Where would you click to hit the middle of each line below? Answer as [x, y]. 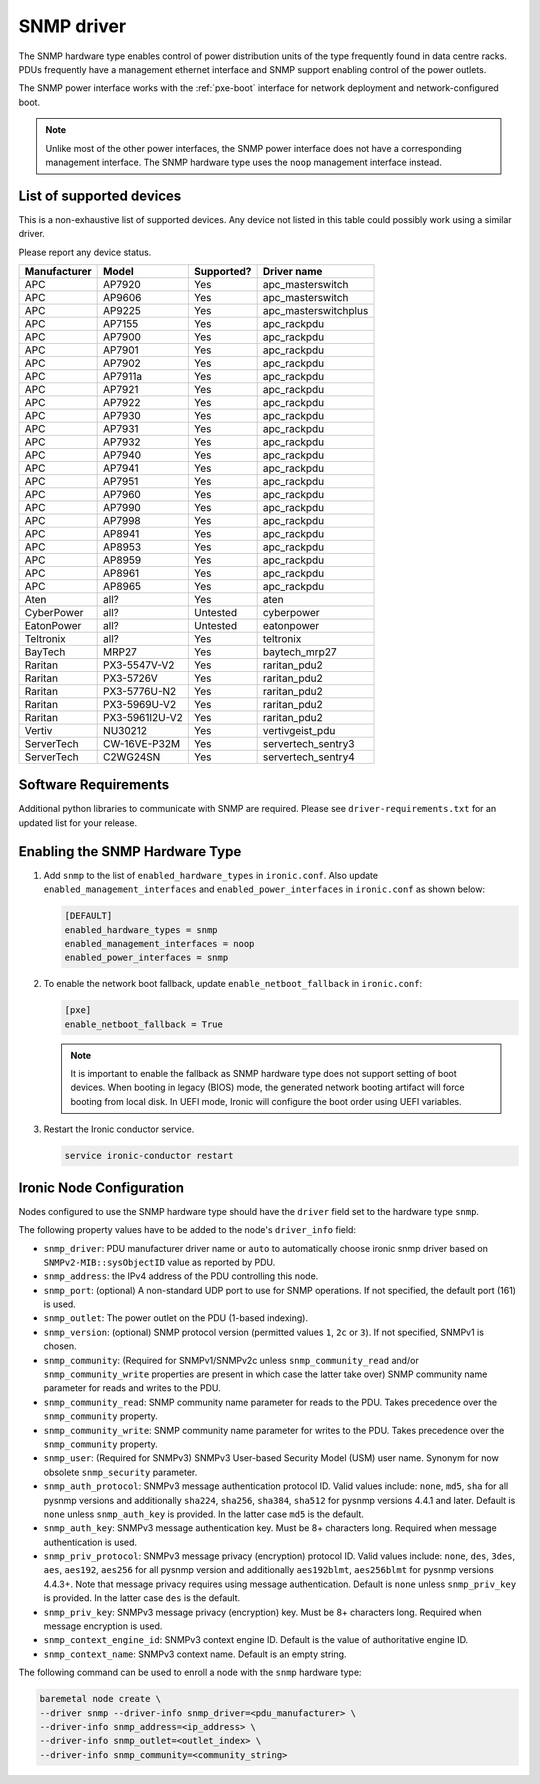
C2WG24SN [132, 757]
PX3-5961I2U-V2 [143, 717]
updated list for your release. [78, 822]
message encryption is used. [103, 1626]
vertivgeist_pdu [299, 730]
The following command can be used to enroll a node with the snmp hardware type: [190, 1672]
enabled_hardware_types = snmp [141, 929]
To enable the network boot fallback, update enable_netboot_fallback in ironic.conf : [233, 984]
